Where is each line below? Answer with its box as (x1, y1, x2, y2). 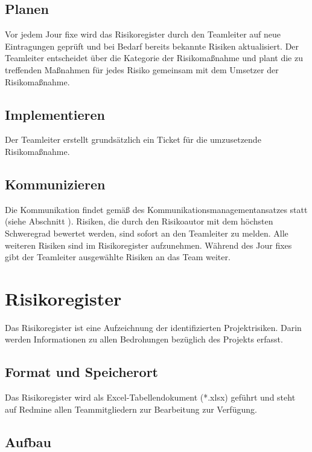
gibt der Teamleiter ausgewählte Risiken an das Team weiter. (5, 251, 231, 263)
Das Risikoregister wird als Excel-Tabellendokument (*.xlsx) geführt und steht (5, 391, 296, 404)
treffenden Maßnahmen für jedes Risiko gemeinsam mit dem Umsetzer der (5, 63, 279, 76)
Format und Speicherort (5, 362, 158, 381)
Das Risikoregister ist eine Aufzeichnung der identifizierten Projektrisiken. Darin (5, 321, 302, 333)
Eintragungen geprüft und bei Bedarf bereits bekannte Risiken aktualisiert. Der (5, 39, 299, 52)
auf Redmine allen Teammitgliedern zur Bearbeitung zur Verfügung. (5, 402, 257, 415)
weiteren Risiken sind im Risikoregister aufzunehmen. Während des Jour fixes (5, 238, 292, 251)
